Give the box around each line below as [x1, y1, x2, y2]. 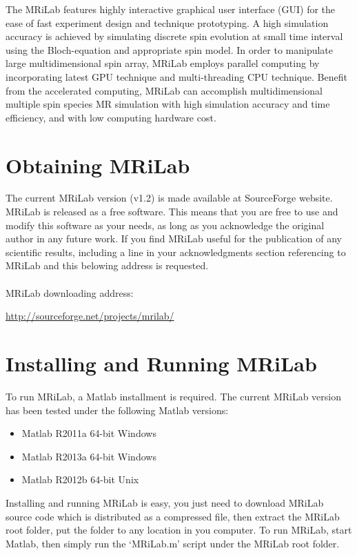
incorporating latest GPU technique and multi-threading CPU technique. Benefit [6, 69, 347, 84]
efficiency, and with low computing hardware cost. [6, 110, 216, 124]
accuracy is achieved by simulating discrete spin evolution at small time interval [6, 29, 343, 43]
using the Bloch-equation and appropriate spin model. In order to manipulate [6, 42, 334, 57]
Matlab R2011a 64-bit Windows [21, 426, 156, 440]
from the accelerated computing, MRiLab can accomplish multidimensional [6, 83, 323, 97]
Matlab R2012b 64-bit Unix [21, 472, 139, 487]
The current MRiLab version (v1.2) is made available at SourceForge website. [6, 191, 333, 205]
